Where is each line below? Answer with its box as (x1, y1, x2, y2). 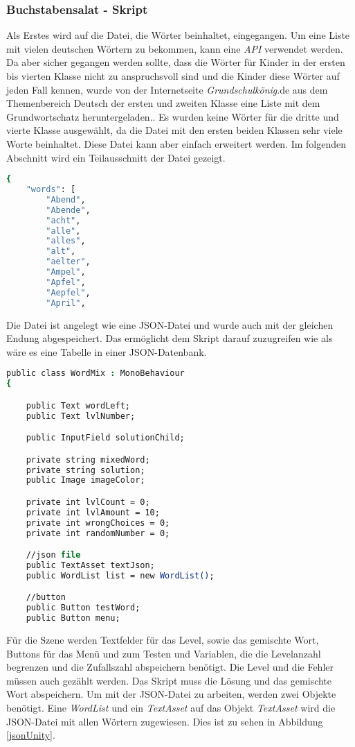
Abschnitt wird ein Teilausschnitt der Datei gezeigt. (6, 150, 226, 164)
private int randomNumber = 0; (26, 528, 170, 538)
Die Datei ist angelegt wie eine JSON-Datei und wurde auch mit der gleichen (6, 317, 334, 332)
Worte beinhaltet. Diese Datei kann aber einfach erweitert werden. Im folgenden (6, 136, 347, 151)
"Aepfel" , (46, 287, 91, 298)
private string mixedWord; (26, 454, 150, 465)
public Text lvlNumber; (26, 411, 136, 421)
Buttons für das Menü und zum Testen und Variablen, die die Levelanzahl (6, 646, 321, 660)
